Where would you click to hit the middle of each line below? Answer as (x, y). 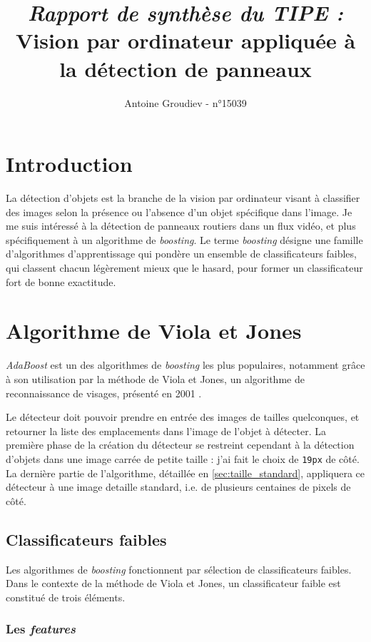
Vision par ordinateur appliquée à (185, 40)
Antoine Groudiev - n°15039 (185, 102)
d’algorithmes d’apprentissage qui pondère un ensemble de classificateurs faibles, (181, 254)
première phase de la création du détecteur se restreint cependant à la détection (180, 445)
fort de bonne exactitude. (61, 281)
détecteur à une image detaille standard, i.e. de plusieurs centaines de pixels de (178, 487)
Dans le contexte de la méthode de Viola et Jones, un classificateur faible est (173, 583)
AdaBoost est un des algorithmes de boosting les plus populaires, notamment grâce (185, 365)
